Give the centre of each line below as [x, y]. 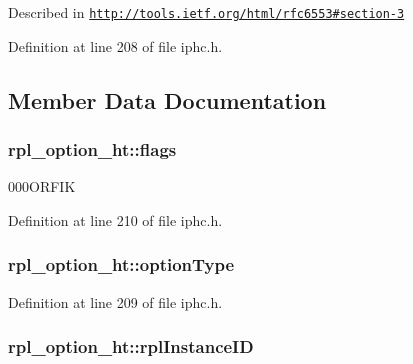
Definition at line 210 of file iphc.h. [115, 219]
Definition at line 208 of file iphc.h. [115, 45]
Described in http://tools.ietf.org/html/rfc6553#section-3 [206, 12]
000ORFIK [42, 186]
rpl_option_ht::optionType [121, 264]
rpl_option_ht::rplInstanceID [131, 346]
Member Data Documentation [167, 99]
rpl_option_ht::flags [92, 148]
